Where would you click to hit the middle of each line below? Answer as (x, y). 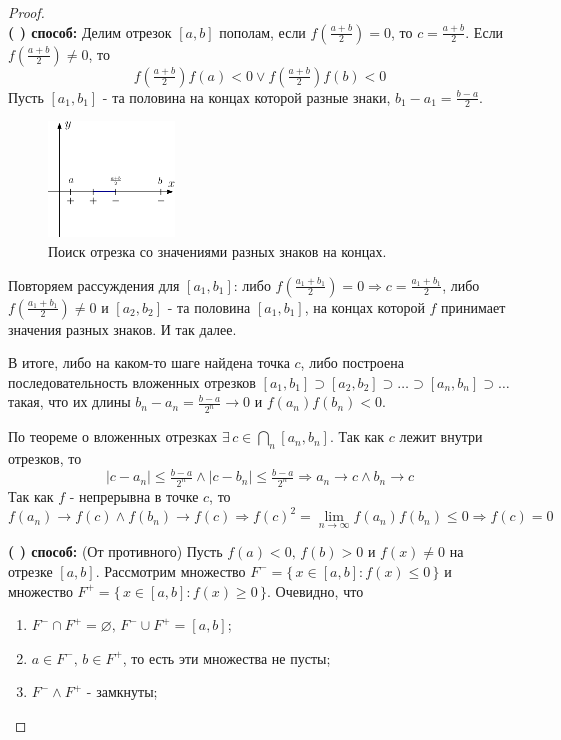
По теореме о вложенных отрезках (113, 436)
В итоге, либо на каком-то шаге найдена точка (149, 362)
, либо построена (352, 362)
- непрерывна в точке (134, 496)
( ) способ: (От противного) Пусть (115, 551)
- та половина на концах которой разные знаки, (246, 96)
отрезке (30, 570)
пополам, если (262, 31)
